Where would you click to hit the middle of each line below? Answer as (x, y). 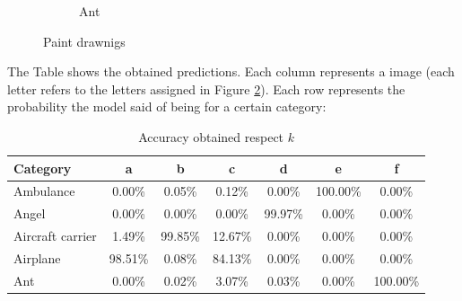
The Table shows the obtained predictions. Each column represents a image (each (231, 71)
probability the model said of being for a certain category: (167, 106)
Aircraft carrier (55, 236)
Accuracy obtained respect (211, 136)
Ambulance (44, 191)
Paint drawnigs (84, 41)
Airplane (37, 257)
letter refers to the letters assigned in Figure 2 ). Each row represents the (206, 89)
